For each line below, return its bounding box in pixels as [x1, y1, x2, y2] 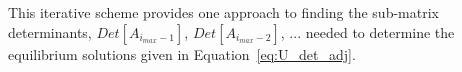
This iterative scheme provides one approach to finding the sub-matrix [8, 2, 439, 22]
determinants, [8, 21, 92, 42]
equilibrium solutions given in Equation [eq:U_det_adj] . [8, 43, 356, 64]
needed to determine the [305, 21, 455, 42]
